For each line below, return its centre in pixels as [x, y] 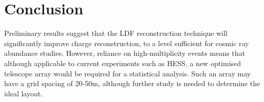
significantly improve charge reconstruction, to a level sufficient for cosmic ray [127, 43]
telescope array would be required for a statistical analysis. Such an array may [128, 73]
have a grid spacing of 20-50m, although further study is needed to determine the [132, 83]
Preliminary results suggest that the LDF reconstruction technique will [116, 33]
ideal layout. [24, 93]
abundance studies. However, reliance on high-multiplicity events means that [125, 53]
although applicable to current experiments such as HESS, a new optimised [123, 63]
